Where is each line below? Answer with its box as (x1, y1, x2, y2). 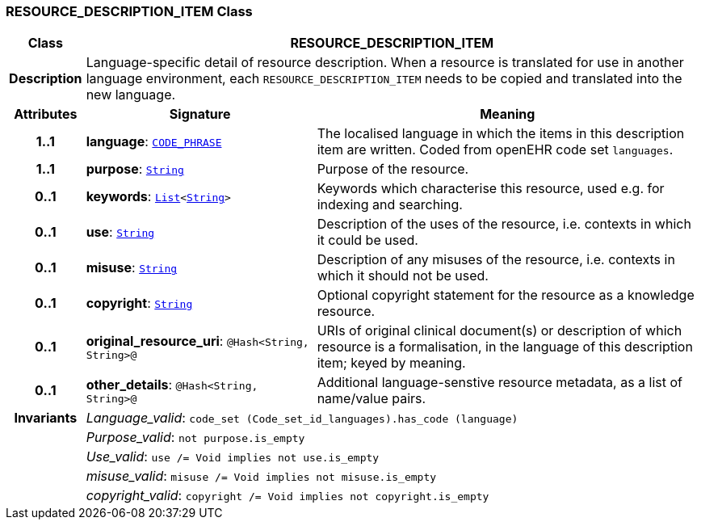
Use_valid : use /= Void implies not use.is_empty (86, 448, 380, 465)
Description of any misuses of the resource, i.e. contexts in (317, 251, 675, 268)
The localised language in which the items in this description (317, 125, 685, 142)
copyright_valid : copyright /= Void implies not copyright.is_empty (86, 487, 489, 504)
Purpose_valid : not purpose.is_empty (86, 429, 305, 446)
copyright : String (86, 295, 193, 312)
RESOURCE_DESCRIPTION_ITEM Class (6, 3, 253, 19)
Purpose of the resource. (317, 161, 469, 178)
